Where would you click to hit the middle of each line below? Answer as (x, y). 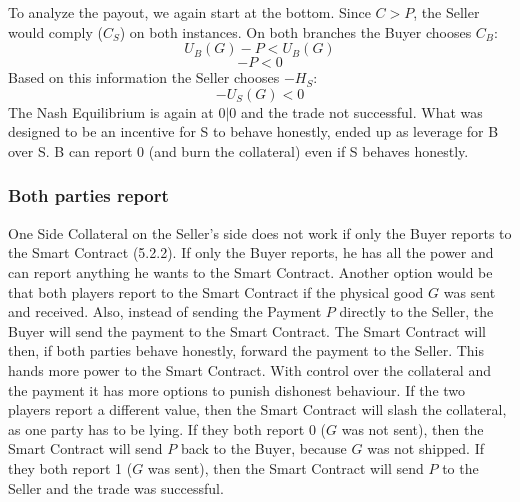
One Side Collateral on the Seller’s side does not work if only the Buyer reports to (260, 232)
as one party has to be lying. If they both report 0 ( (167, 428)
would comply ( (55, 31)
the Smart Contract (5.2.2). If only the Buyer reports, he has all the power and (251, 252)
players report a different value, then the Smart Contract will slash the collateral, (257, 409)
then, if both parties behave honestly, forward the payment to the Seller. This (246, 350)
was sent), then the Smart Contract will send (285, 467)
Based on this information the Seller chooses (144, 77)
